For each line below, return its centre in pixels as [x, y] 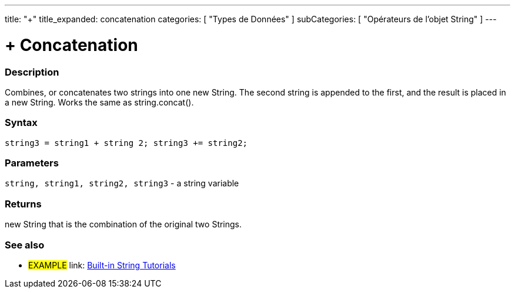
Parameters [32, 163]
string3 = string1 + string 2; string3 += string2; [126, 143]
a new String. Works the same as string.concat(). [99, 102]
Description [32, 72]
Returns [23, 204]
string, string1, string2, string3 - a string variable [122, 183]
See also [25, 245]
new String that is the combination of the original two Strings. [123, 224]
